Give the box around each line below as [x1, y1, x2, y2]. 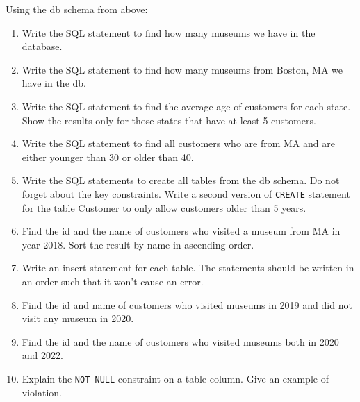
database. [22, 39, 63, 53]
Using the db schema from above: [6, 2, 148, 16]
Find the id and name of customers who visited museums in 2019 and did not [22, 297, 352, 312]
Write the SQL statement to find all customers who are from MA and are [22, 136, 335, 151]
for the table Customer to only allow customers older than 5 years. [22, 200, 306, 215]
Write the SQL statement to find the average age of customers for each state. [22, 99, 351, 113]
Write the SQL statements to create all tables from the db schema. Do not [22, 173, 340, 187]
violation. [22, 385, 62, 399]
